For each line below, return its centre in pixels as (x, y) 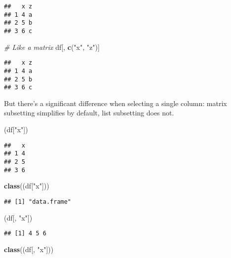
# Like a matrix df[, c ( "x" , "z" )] (52, 47)
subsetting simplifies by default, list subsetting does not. (89, 113)
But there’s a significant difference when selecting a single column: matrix (115, 103)
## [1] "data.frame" (38, 202)
